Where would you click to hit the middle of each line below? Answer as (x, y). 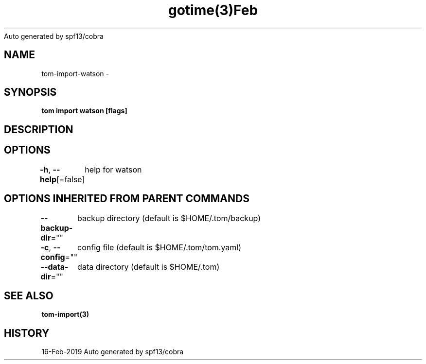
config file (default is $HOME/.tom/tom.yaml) (160, 247)
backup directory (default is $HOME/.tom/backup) (169, 218)
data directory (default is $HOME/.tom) (149, 267)
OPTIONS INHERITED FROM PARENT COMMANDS (127, 199)
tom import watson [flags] (84, 111)
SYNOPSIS (30, 92)
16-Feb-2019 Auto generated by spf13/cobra (113, 352)
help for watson (113, 169)
